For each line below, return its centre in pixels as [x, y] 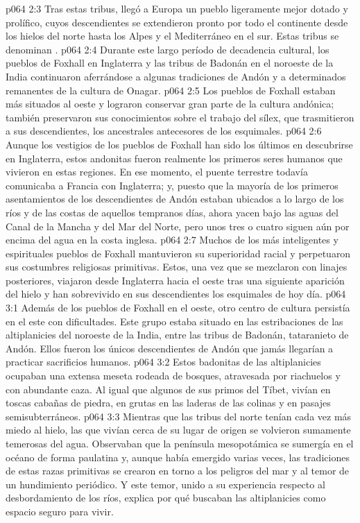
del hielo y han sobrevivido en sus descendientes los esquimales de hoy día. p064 [176, 294]
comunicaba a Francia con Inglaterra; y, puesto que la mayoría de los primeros [172, 185]
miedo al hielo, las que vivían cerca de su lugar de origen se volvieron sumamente [178, 430]
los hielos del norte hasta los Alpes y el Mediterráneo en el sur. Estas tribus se [172, 36]
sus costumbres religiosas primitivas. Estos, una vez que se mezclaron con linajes [177, 267]
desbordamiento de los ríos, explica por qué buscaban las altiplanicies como [166, 498]
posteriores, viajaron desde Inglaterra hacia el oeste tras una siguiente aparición [175, 280]
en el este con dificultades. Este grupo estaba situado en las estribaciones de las [174, 321]
